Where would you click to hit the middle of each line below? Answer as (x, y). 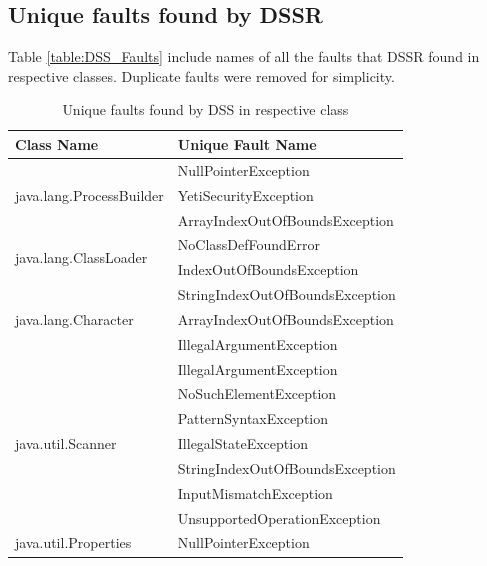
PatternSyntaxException (253, 418)
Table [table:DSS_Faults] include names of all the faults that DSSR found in (244, 56)
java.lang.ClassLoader (81, 256)
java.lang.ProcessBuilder (89, 194)
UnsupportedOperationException (279, 517)
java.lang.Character (74, 318)
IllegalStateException (242, 443)
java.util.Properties (73, 542)
